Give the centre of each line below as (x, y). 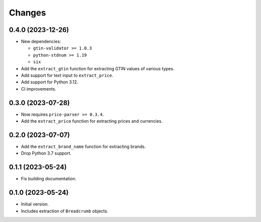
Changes (27, 13)
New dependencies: (41, 42)
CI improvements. (39, 89)
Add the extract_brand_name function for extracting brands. (83, 146)
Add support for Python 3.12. (50, 82)
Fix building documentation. (49, 179)
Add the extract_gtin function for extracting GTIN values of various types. (98, 68)
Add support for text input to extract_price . (67, 76)
